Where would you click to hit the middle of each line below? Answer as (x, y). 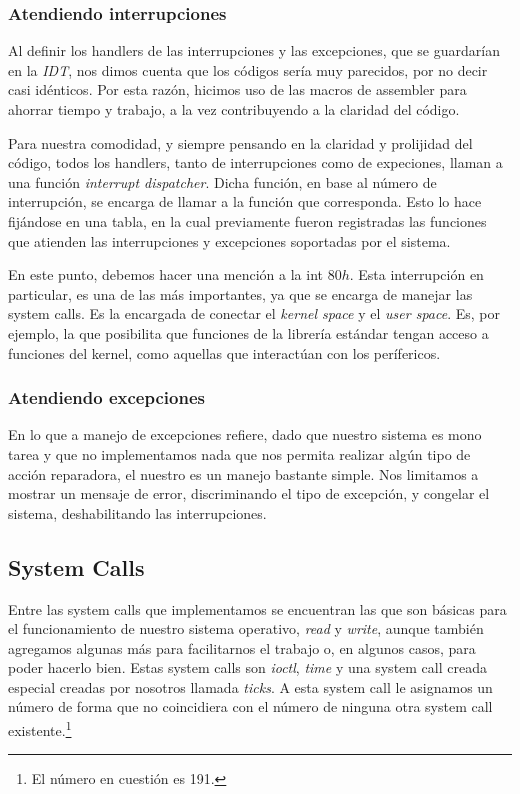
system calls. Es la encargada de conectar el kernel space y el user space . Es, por (254, 313)
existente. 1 (40, 728)
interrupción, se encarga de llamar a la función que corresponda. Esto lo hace (245, 201)
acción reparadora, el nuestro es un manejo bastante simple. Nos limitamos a (243, 473)
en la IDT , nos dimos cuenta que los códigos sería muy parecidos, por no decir (248, 69)
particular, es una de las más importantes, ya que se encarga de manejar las (240, 293)
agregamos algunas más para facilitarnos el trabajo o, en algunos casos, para (242, 647)
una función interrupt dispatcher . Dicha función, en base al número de (222, 181)
